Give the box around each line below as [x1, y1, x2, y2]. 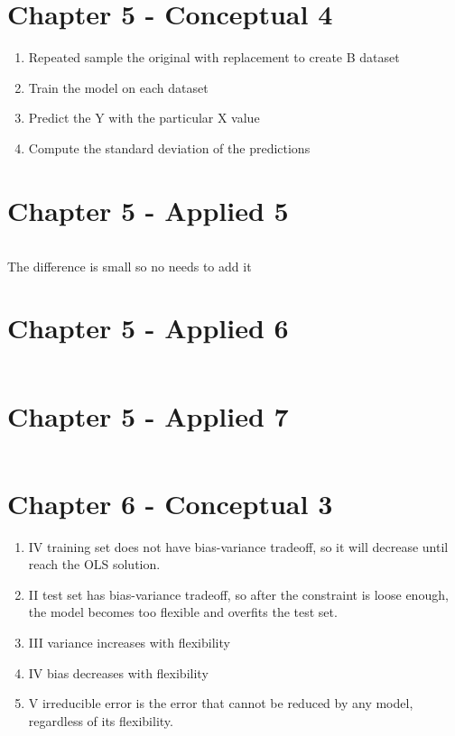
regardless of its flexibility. [28, 711, 173, 730]
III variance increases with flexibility [28, 632, 230, 651]
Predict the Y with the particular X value [28, 108, 260, 127]
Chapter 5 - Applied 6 [7, 309, 289, 346]
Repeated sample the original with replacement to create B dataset [28, 48, 400, 67]
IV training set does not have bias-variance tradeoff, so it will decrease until [28, 537, 449, 556]
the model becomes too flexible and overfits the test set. [28, 603, 338, 621]
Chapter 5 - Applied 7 [7, 397, 289, 434]
